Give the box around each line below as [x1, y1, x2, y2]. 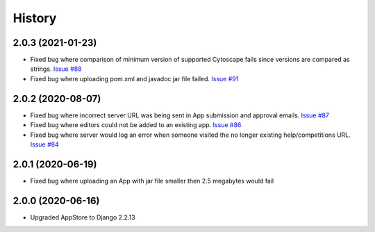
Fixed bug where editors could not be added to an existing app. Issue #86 [30, 121, 242, 129]
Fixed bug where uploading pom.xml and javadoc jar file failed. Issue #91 [30, 74, 239, 83]
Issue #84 [30, 140, 59, 149]
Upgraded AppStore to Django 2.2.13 [30, 213, 135, 222]
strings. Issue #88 [30, 65, 83, 73]
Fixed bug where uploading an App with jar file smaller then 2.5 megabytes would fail [30, 176, 274, 185]
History [12, 10, 57, 26]
